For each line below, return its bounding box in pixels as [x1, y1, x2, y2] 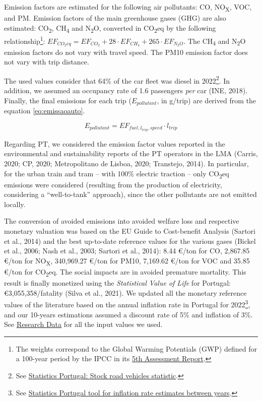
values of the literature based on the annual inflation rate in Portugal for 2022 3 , [4, 298, 250, 309]
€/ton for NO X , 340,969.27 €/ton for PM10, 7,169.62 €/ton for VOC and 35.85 [4, 255, 250, 267]
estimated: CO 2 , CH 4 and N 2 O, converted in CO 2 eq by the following [4, 22, 216, 34]
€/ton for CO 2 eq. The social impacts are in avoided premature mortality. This [4, 266, 246, 278]
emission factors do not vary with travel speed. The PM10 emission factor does [4, 46, 248, 57]
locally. [4, 198, 26, 209]
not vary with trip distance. [4, 56, 89, 67]
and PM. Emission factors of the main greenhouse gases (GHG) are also [4, 13, 226, 23]
